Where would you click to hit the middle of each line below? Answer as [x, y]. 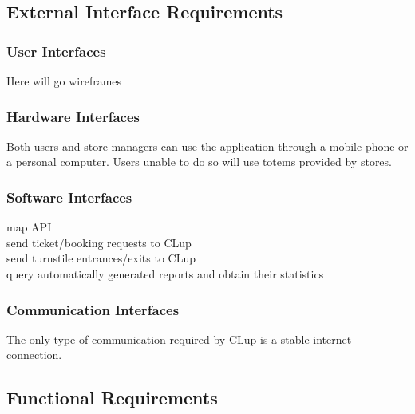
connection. [34, 355]
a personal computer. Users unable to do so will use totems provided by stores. [199, 162]
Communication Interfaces [93, 309]
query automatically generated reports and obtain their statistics [165, 274]
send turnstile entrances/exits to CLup [101, 258]
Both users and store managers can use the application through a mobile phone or [207, 146]
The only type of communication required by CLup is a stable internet [179, 339]
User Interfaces [56, 51]
